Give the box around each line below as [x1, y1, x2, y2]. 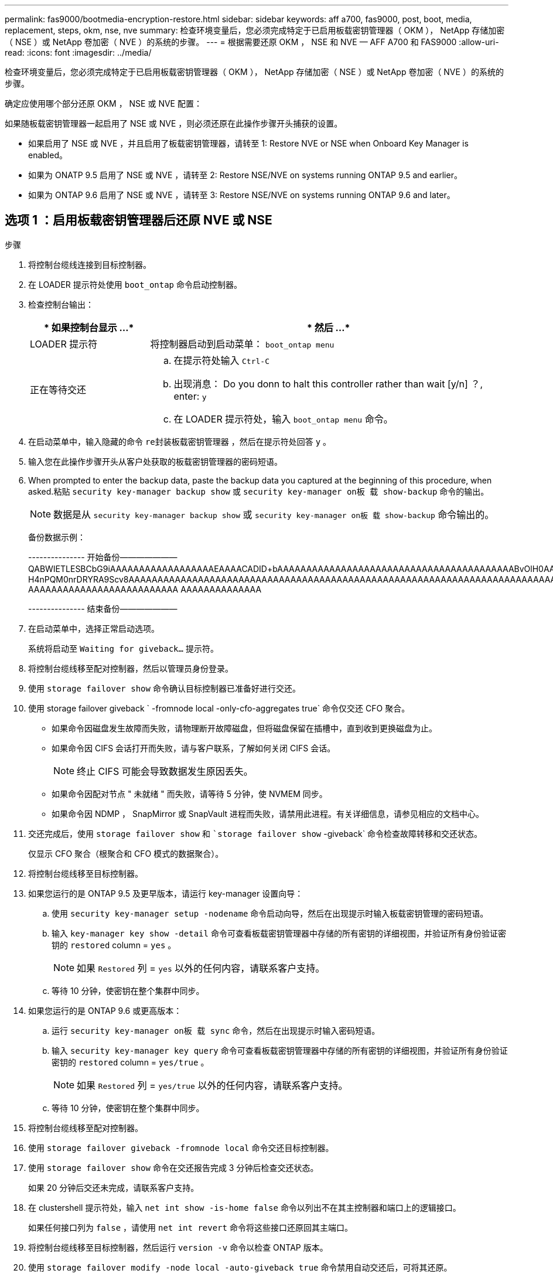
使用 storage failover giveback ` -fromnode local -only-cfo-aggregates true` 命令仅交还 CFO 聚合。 [28, 703, 410, 713]
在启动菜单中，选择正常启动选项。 [28, 623, 159, 634]
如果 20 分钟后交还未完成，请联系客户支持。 [28, 1182, 199, 1193]
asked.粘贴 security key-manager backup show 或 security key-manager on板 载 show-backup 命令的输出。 [28, 486, 489, 496]
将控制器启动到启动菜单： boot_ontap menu [150, 338, 334, 350]
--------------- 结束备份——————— [28, 603, 177, 614]
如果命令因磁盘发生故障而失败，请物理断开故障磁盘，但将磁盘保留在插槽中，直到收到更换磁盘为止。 [52, 723, 437, 733]
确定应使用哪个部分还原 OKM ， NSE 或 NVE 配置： [5, 98, 202, 108]
